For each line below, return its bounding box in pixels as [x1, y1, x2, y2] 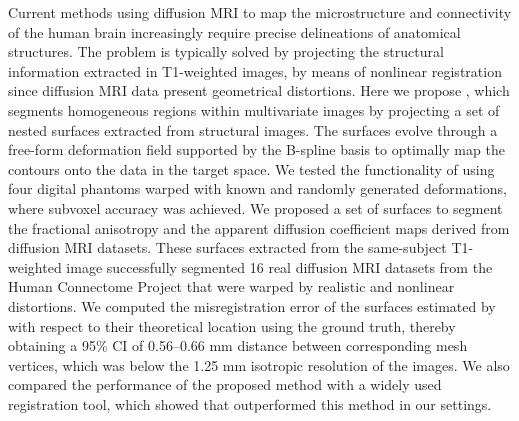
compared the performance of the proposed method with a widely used [8, 374, 442, 395]
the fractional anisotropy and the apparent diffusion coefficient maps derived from [8, 217, 510, 238]
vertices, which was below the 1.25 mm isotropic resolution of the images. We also [8, 354, 510, 375]
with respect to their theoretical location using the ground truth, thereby [8, 315, 456, 336]
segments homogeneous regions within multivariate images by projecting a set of [8, 99, 500, 120]
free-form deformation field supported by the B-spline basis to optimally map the [8, 139, 505, 160]
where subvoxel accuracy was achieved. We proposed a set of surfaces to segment [8, 197, 503, 218]
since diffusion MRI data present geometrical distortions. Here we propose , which [8, 80, 510, 101]
